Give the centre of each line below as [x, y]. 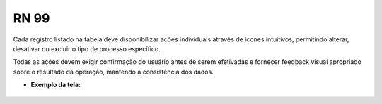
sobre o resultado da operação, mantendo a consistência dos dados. [113, 72]
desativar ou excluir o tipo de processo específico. [87, 48]
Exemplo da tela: [56, 85]
